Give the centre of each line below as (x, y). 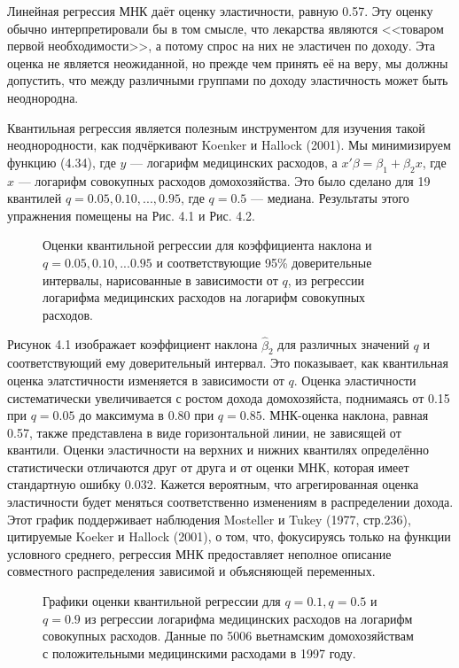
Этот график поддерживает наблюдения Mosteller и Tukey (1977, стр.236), (209, 519)
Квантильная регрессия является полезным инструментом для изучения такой (216, 127)
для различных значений (343, 344)
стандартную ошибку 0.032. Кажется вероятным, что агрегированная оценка (213, 484)
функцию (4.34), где (62, 162)
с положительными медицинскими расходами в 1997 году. (199, 652)
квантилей (35, 198)
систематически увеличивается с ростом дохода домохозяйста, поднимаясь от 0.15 (229, 397)
